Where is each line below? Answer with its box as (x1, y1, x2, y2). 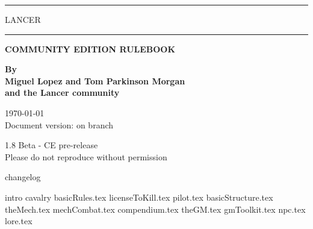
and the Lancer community (5, 86, 120, 99)
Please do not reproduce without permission (5, 150, 167, 163)
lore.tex (5, 215, 33, 227)
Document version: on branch (5, 118, 114, 131)
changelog (5, 171, 41, 183)
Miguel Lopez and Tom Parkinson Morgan (5, 74, 185, 87)
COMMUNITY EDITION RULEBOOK (5, 42, 176, 55)
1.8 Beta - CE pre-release (5, 139, 98, 151)
